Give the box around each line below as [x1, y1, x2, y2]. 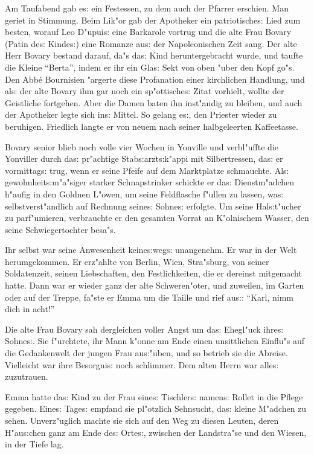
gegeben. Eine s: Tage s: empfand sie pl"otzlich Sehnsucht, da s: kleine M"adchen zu [5, 402, 307, 415]
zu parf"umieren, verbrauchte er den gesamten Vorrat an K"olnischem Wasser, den [5, 211, 309, 224]
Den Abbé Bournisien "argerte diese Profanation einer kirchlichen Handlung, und [5, 72, 305, 85]
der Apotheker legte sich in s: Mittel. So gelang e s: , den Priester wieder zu [5, 108, 277, 121]
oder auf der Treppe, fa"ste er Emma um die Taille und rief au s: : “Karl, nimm [5, 290, 293, 303]
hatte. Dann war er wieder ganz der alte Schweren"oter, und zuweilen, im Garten [5, 279, 304, 292]
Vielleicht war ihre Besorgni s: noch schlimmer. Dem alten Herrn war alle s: [5, 358, 279, 371]
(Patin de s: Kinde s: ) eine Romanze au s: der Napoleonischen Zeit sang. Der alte [5, 37, 297, 50]
